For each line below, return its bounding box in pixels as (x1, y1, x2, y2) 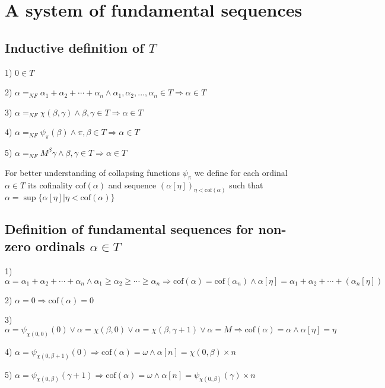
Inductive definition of (5, 38, 144, 56)
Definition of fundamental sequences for (5, 219, 254, 238)
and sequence (108, 178, 157, 191)
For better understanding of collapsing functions (5, 166, 180, 178)
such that (229, 178, 263, 191)
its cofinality (27, 178, 73, 191)
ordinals (35, 237, 85, 255)
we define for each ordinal (194, 166, 288, 178)
